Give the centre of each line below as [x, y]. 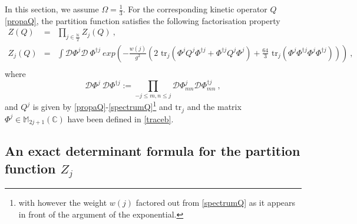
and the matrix [214, 107]
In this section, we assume [52, 9]
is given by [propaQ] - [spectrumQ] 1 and [103, 106]
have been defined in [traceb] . [120, 118]
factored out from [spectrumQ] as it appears [216, 203]
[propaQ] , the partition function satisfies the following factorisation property [143, 20]
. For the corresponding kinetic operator [195, 9]
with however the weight [63, 203]
